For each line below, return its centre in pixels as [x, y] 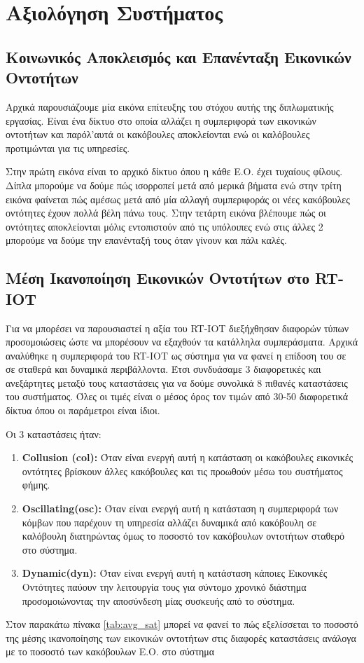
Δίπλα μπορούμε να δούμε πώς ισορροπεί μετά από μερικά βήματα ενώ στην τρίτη [174, 185]
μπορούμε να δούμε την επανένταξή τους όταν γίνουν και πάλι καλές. [146, 240]
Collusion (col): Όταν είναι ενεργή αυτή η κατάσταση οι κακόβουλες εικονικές [188, 457]
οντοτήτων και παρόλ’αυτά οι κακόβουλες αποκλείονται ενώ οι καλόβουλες [158, 134]
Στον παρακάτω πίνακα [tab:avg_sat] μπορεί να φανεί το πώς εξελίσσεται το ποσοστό [182, 624]
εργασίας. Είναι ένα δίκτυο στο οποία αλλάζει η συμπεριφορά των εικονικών [161, 120]
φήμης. [36, 485]
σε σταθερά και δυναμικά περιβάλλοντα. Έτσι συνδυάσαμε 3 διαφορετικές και [163, 369]
